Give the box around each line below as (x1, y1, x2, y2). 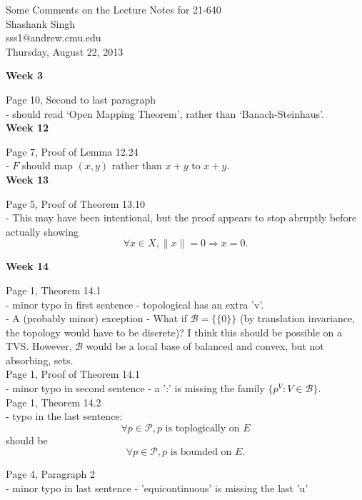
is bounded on (170, 447, 232, 458)
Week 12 (6, 120, 49, 135)
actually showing (6, 224, 79, 239)
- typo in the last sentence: (6, 409, 123, 424)
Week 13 (6, 171, 49, 186)
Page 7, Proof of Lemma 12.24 (6, 144, 139, 159)
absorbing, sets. (6, 352, 74, 367)
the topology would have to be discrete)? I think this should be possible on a (6, 324, 342, 339)
